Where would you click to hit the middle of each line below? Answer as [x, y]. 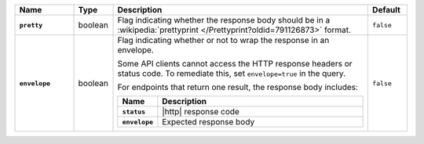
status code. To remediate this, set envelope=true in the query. [231, 73]
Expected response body [208, 122]
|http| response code [201, 112]
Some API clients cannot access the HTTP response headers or [235, 64]
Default [386, 10]
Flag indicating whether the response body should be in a [224, 20]
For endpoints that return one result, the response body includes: [238, 87]
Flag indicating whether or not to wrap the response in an [223, 40]
